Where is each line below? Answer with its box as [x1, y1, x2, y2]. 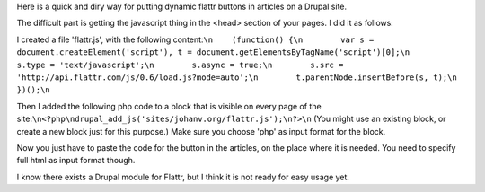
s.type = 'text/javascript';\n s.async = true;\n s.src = [16, 59, 344, 70]
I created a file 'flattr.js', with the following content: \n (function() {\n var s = [16, 34, 375, 45]
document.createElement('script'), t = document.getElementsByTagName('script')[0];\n [16, 48, 410, 57]
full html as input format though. [16, 155, 136, 166]
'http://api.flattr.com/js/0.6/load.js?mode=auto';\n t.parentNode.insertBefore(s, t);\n [16, 72, 457, 83]
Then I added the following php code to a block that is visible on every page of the [16, 100, 322, 111]
